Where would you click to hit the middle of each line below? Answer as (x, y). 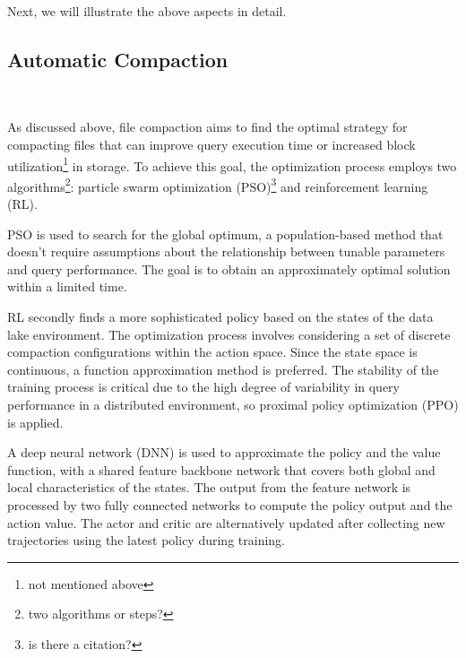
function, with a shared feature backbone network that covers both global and (221, 469)
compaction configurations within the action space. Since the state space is (212, 352)
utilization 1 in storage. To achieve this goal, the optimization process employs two (232, 164)
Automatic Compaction (118, 59)
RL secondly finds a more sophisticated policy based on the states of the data (220, 317)
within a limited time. (67, 286)
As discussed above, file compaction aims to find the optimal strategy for (207, 127)
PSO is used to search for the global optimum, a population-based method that (225, 234)
